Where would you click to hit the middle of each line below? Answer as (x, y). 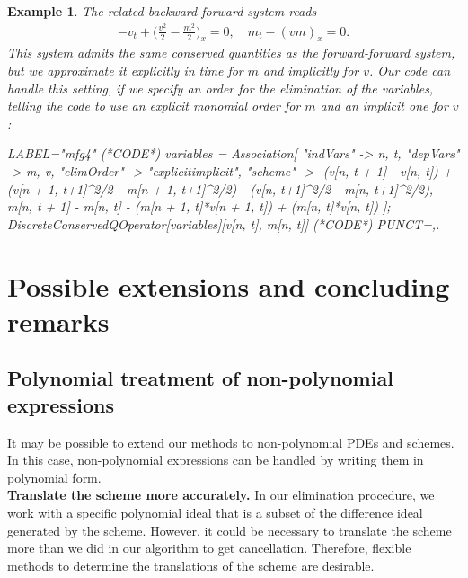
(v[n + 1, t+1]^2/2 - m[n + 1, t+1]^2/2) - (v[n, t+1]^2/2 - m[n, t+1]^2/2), (221, 188)
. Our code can (410, 71)
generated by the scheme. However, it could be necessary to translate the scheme (230, 530)
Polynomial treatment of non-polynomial (200, 378)
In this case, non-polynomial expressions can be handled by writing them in (216, 460)
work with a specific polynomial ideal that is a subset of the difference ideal (215, 512)
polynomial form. (54, 477)
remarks (58, 320)
